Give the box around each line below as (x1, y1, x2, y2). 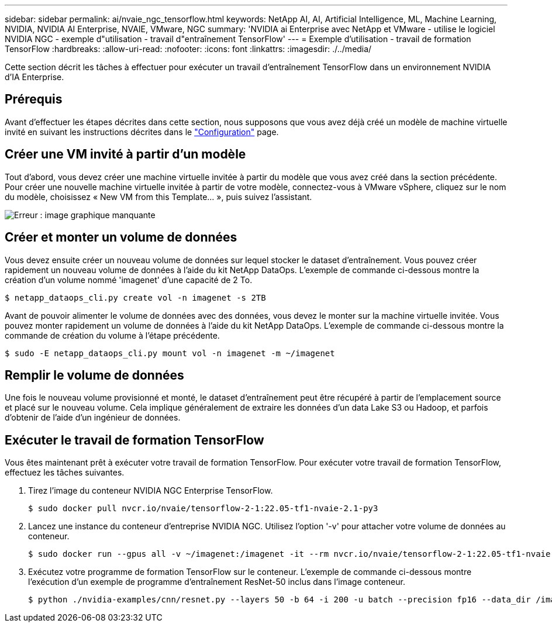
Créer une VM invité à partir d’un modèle (5, 147, 246, 162)
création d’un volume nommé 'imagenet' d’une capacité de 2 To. (5, 274, 253, 285)
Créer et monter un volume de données (5, 230, 237, 245)
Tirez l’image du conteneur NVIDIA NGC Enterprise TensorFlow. (28, 485, 273, 496)
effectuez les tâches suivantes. (5, 467, 125, 478)
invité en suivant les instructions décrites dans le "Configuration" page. (5, 126, 279, 137)
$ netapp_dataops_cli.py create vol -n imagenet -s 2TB (5, 292, 266, 302)
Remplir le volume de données (5, 367, 184, 383)
